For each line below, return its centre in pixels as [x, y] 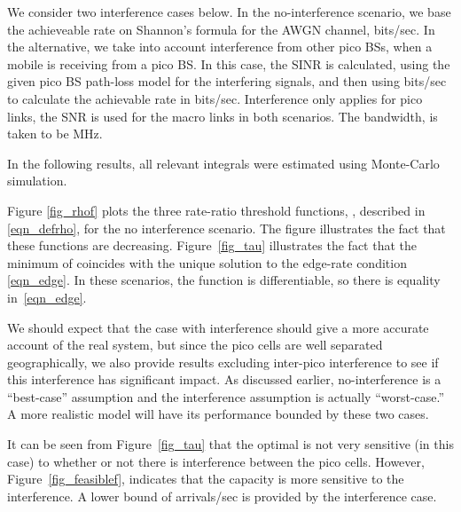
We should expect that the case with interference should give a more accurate [218, 327]
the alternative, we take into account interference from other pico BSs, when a [220, 47]
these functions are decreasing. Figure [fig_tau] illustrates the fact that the [212, 245]
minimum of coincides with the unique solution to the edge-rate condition [207, 262]
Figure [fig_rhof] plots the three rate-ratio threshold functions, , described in [216, 210]
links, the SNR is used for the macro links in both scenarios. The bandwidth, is [223, 116]
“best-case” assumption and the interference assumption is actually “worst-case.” [226, 396]
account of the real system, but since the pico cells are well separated [195, 345]
